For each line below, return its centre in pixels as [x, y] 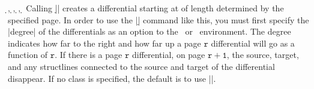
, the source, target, [263, 55]
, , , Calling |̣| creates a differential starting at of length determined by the [146, 8]
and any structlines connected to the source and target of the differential [141, 66]
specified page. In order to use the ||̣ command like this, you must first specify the [159, 19]
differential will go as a [253, 43]
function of [28, 55]
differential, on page [168, 55]
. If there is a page [89, 55]
